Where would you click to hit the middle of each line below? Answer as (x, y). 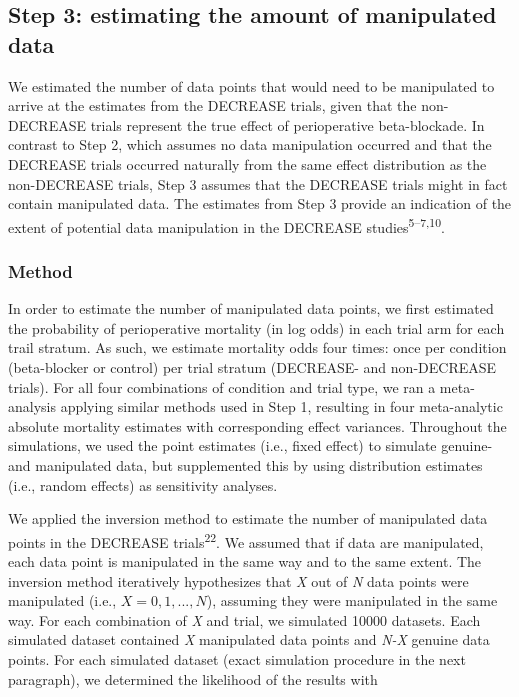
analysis (32, 406)
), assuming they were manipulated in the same (352, 600)
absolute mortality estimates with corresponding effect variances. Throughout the (257, 425)
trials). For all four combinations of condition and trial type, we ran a (222, 386)
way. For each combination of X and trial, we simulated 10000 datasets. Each (244, 619)
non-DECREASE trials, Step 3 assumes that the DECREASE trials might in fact (258, 183)
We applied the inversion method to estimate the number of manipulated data (248, 518)
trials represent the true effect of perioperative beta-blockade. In (287, 124)
